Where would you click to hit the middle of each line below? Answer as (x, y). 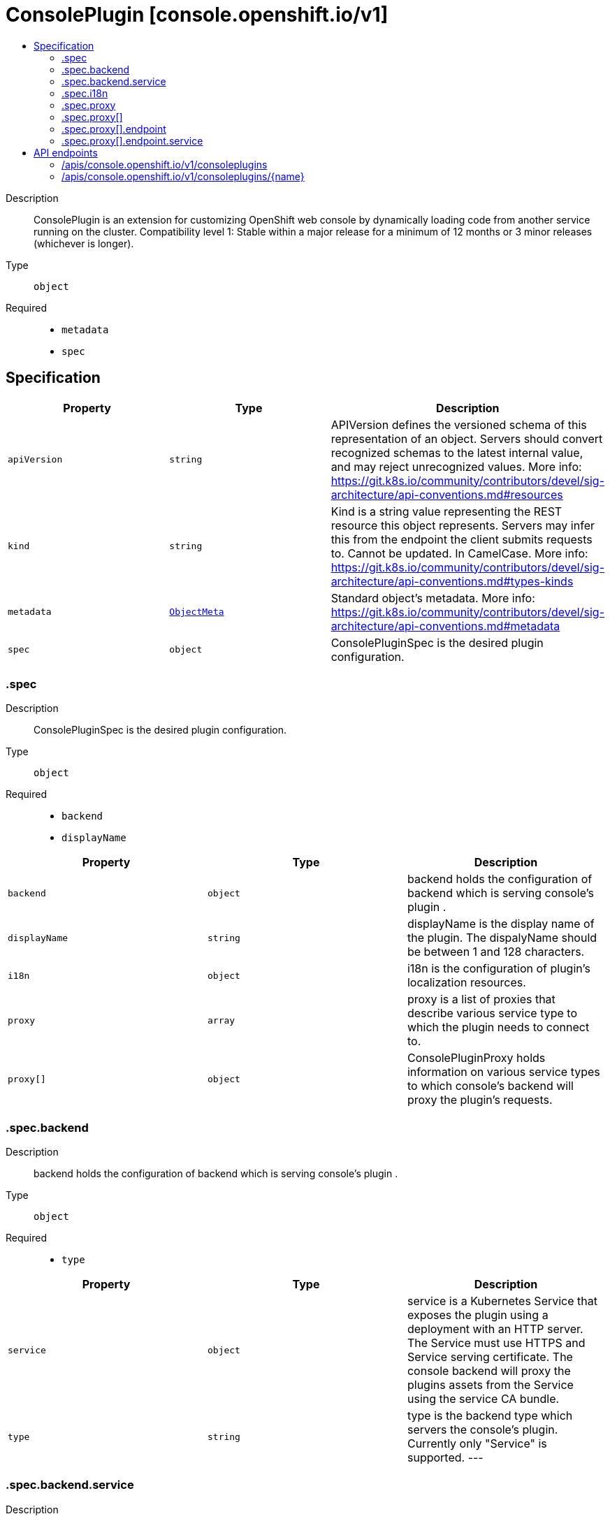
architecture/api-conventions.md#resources (447, 494)
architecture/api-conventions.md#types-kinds (452, 581)
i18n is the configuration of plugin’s (499, 969)
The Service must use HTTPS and (496, 1343)
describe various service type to (492, 1013)
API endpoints (66, 152)
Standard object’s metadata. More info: (433, 598)
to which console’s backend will (490, 1086)
